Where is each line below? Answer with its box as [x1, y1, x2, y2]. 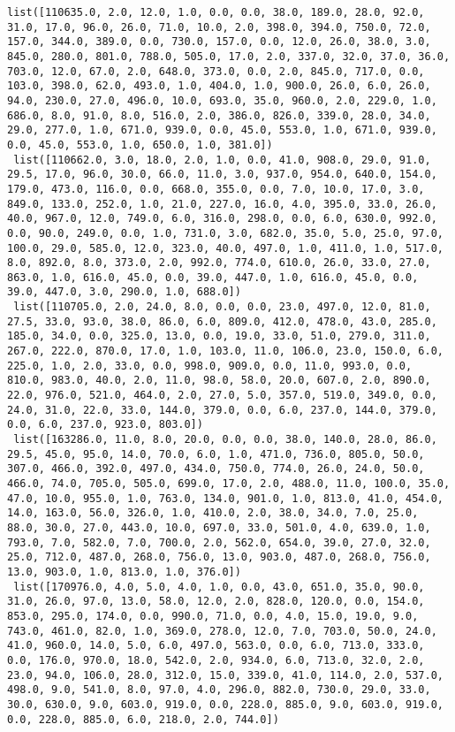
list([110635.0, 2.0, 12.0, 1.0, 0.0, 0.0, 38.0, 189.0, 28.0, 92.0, [7, 6, 425, 19]
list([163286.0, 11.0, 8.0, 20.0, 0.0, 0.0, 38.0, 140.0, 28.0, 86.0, [13, 433, 437, 446]
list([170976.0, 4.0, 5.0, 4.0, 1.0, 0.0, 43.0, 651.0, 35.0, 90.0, [13, 580, 425, 593]
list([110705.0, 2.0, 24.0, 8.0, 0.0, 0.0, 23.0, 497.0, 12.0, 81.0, [13, 301, 431, 314]
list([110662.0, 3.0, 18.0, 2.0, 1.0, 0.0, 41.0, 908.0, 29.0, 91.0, [13, 153, 431, 166]
